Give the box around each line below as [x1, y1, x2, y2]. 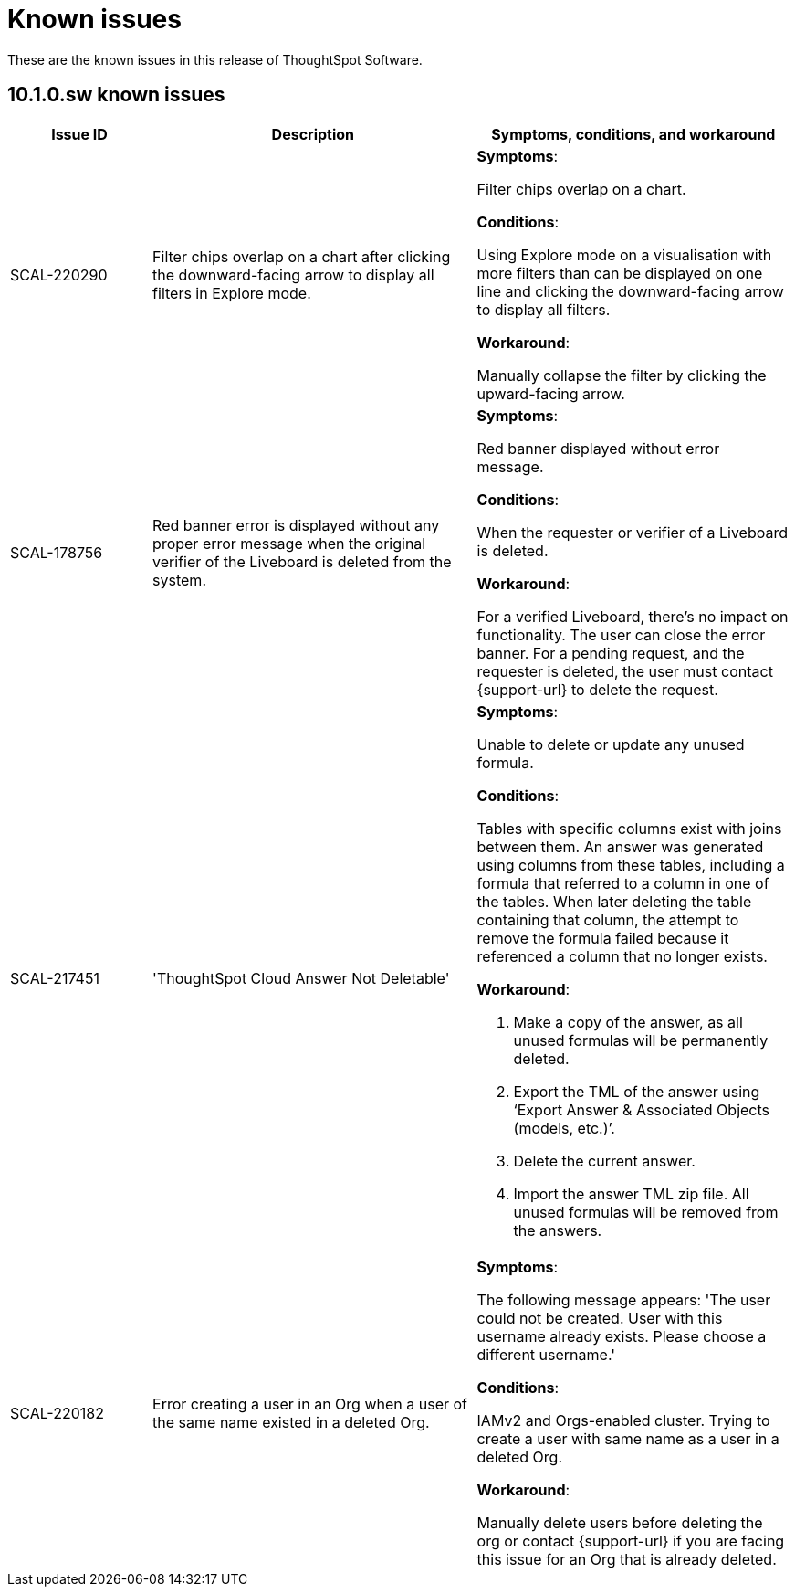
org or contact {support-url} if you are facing [476, 1531, 785, 1550]
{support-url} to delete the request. [476, 680, 718, 699]
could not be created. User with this [476, 1308, 723, 1327]
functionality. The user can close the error [476, 625, 766, 644]
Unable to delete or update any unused [476, 734, 745, 754]
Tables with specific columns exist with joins [476, 818, 782, 838]
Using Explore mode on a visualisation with [476, 245, 772, 264]
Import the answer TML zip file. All [513, 1184, 749, 1203]
